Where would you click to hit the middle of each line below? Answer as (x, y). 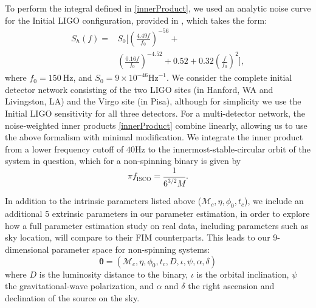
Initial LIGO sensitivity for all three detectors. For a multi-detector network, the (155, 113)
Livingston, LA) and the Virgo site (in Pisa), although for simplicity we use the (153, 101)
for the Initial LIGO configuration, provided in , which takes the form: (136, 20)
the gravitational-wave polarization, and (79, 286)
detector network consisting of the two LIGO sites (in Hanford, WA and (139, 89)
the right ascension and (231, 286)
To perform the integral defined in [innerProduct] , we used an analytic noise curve (158, 8)
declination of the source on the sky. (72, 297)
